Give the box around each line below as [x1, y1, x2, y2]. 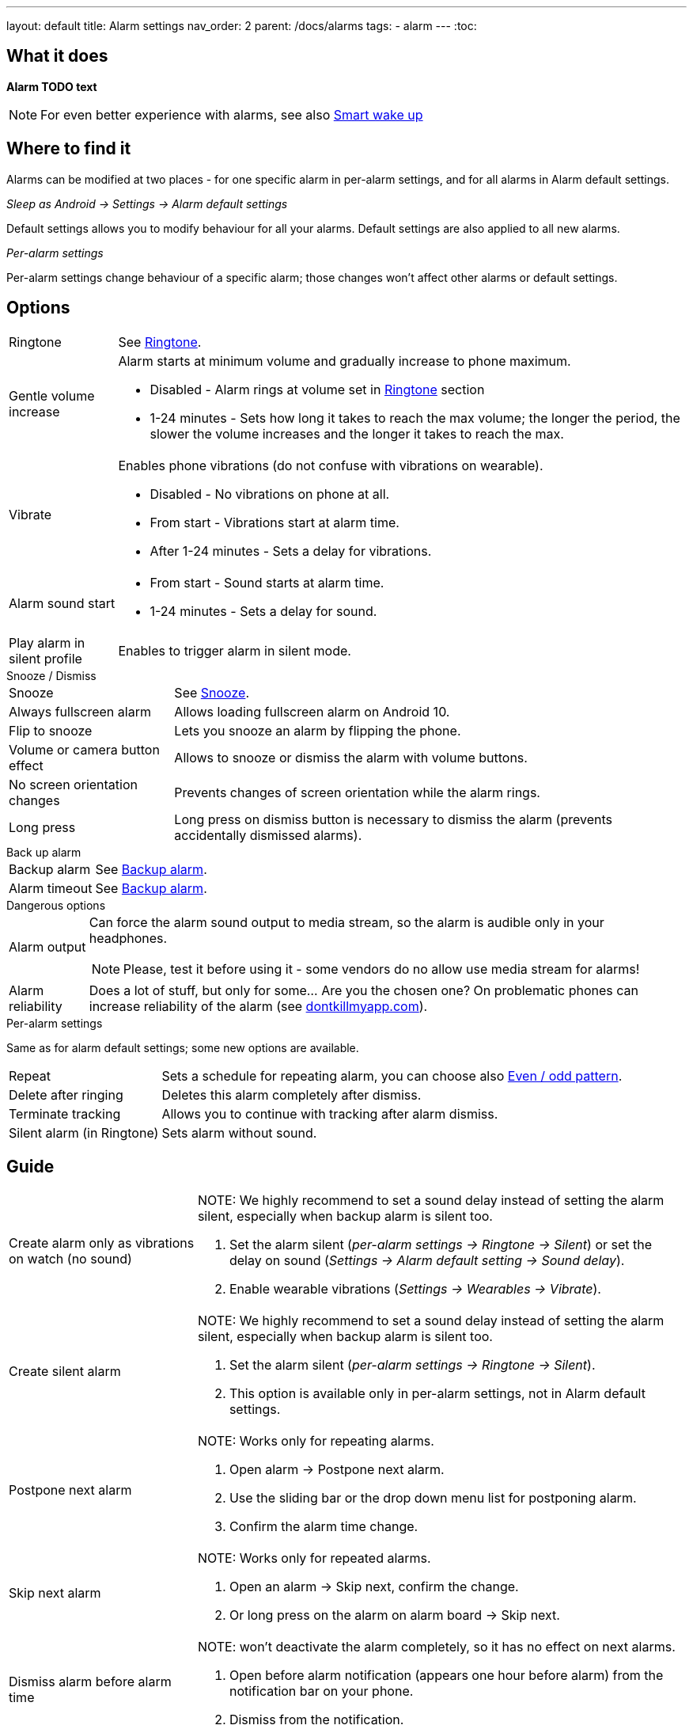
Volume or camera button [9, 741, 160, 758]
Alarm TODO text [6, 79, 97, 93]
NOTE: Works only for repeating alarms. [197, 1433, 434, 1450]
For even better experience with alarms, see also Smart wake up [40, 106, 423, 123]
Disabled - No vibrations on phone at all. [150, 485, 390, 502]
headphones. [89, 929, 168, 946]
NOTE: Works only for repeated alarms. [197, 1550, 431, 1567]
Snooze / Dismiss [6, 668, 97, 682]
